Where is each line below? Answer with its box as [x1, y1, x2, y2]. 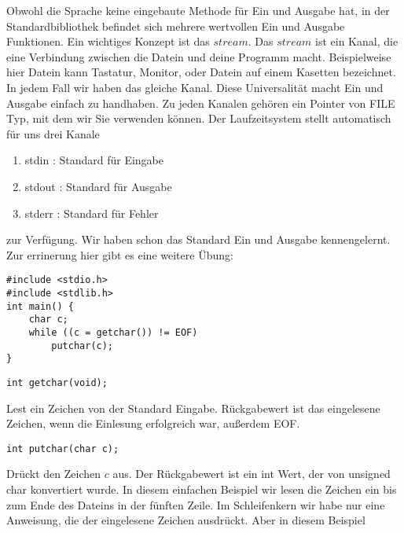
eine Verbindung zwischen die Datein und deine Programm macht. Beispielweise [6, 48, 391, 64]
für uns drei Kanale [6, 125, 100, 142]
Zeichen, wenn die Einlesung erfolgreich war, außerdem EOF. [6, 415, 300, 432]
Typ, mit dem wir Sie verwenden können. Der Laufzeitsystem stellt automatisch [6, 110, 391, 127]
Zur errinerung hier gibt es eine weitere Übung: [6, 246, 233, 263]
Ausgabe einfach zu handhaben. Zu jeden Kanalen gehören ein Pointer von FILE [6, 94, 395, 111]
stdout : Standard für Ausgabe [24, 178, 172, 194]
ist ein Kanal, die [315, 33, 398, 50]
